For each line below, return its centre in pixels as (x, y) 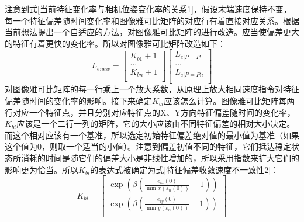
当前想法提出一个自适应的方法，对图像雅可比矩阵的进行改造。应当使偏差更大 (152, 32)
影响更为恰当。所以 (42, 169)
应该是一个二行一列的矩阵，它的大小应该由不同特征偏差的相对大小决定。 (156, 124)
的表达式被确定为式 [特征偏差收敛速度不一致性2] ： (185, 169)
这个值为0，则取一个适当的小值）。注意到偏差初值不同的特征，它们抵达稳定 (148, 146)
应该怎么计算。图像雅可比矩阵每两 (229, 100)
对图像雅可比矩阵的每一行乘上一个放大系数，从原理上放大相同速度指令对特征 (152, 89)
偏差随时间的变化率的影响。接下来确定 (78, 100)
